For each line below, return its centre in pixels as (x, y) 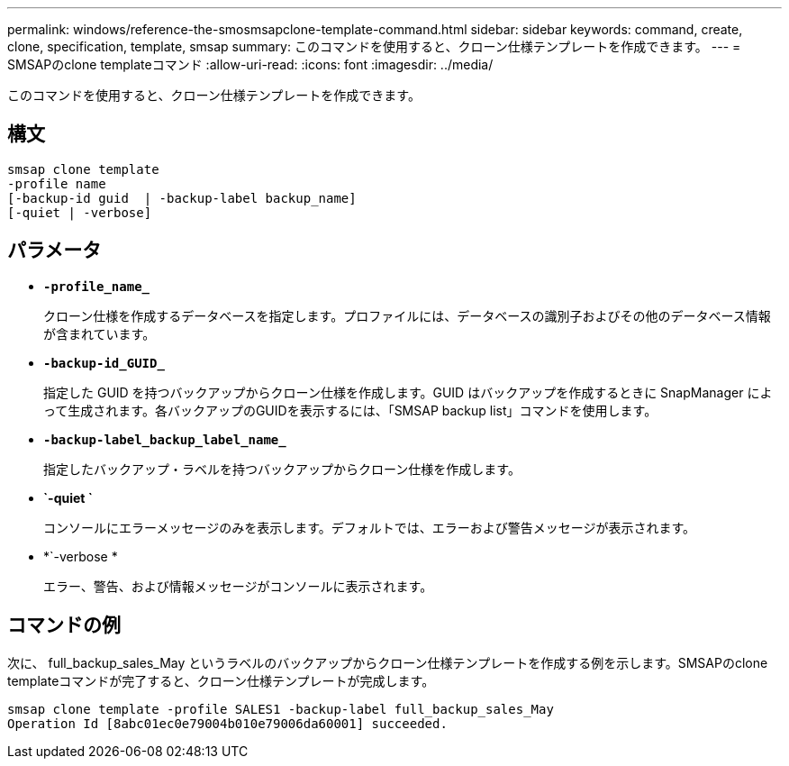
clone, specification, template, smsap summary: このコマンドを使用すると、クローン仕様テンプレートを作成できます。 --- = (374, 46)
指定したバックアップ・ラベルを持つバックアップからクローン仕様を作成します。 (282, 469)
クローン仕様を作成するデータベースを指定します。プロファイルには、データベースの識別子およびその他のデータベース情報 (407, 315)
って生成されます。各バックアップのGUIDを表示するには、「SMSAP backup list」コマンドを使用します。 (350, 410)
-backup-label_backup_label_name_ (165, 439)
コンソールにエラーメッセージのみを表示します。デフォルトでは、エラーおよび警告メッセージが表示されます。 (370, 527)
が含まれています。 (100, 333)
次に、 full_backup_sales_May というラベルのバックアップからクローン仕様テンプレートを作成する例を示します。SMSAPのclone (388, 662)
